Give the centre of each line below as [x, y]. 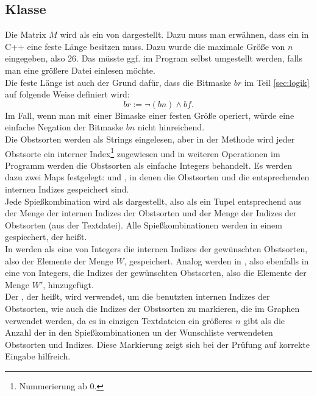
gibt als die [264, 320]
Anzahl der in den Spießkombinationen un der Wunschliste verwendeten [139, 332]
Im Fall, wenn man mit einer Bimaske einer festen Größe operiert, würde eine [150, 115]
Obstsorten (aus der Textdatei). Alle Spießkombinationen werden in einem [144, 225]
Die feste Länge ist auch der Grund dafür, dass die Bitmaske [118, 82]
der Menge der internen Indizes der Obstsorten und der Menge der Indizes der [151, 213]
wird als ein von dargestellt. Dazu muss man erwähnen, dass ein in [184, 34]
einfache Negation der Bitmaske [64, 127]
